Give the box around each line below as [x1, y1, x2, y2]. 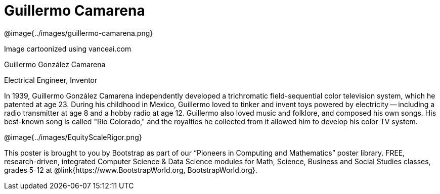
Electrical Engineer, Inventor [4, 75, 98, 84]
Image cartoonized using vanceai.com [4, 44, 131, 53]
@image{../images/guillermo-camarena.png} [4, 28, 153, 37]
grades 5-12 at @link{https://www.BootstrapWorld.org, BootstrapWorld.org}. [4, 165, 257, 174]
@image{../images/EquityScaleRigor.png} [4, 132, 142, 141]
